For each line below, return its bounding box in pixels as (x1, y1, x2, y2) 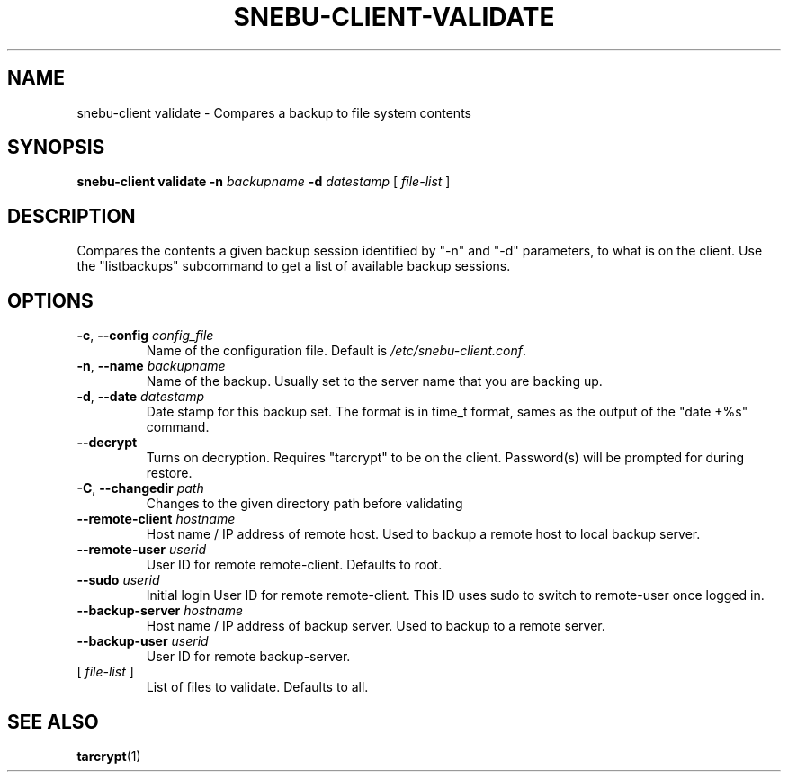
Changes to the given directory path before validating (146, 496, 463, 512)
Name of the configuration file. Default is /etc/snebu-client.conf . (146, 343, 526, 359)
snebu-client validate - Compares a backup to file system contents (76, 104, 471, 121)
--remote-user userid (76, 542, 207, 558)
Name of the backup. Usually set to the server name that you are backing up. (146, 373, 603, 389)
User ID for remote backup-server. (146, 649, 351, 665)
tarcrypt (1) (76, 748, 141, 764)
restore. (146, 465, 193, 481)
